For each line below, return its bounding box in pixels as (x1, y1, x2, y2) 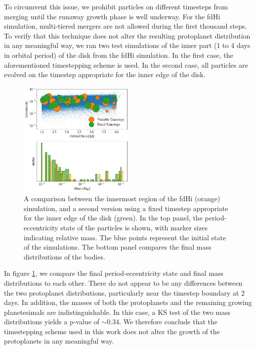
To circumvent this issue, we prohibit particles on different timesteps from (4, 1, 228, 11)
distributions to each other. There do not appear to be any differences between (4, 277, 243, 288)
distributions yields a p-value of (4, 316, 99, 327)
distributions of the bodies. (24, 251, 105, 262)
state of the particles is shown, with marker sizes (60, 222, 208, 232)
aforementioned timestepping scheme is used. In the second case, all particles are (4, 59, 248, 70)
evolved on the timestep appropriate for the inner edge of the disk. (4, 69, 206, 80)
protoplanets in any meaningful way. (4, 336, 114, 346)
